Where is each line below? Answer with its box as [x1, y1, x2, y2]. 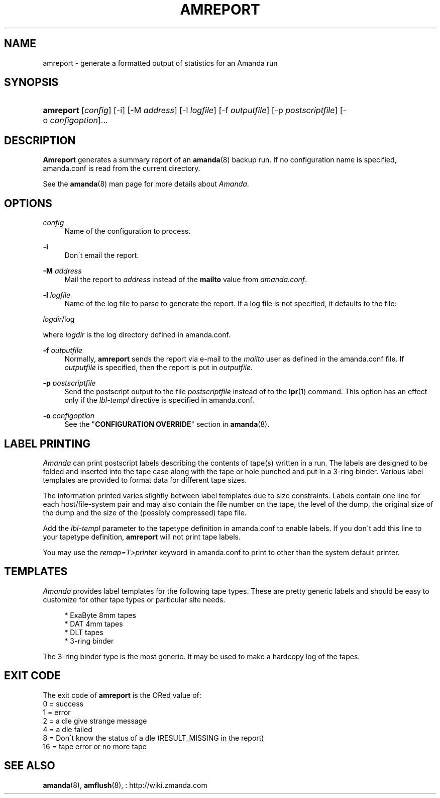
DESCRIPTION [4, 134, 76, 147]
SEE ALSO [4, 759, 55, 772]
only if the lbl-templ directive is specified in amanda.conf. [64, 396, 255, 405]
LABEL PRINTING [4, 437, 91, 450]
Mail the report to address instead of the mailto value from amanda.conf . [64, 275, 307, 284]
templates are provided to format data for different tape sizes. [43, 475, 247, 484]
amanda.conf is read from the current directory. [43, 164, 200, 173]
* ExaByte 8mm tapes [64, 610, 136, 619]
